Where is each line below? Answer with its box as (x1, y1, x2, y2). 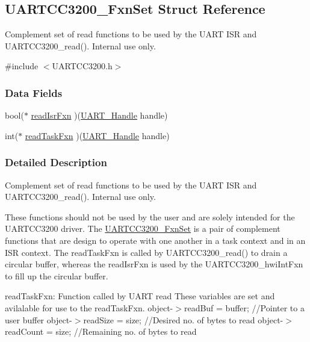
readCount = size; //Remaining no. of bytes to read (5, 325, 197, 338)
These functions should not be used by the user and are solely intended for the (5, 210, 295, 223)
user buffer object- (5, 313, 72, 326)
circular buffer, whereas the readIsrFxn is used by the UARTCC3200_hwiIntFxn (5, 258, 303, 270)
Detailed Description (5, 155, 107, 170)
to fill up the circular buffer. (5, 269, 108, 282)
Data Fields (5, 85, 63, 100)
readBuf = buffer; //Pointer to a (184, 301, 305, 314)
